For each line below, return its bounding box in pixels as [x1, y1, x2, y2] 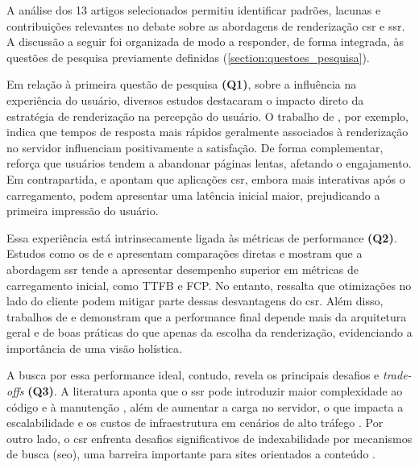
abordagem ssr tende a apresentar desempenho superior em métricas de [6, 260, 359, 277]
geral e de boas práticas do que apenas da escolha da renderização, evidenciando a [6, 324, 413, 341]
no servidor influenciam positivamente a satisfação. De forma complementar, [6, 139, 384, 155]
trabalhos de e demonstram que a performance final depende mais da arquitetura [6, 308, 407, 325]
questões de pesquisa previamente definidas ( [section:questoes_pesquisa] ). [6, 48, 370, 65]
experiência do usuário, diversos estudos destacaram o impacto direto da [6, 91, 364, 108]
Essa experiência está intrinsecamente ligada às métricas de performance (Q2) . [6, 229, 397, 246]
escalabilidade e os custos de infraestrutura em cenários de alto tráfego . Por [6, 414, 384, 431]
